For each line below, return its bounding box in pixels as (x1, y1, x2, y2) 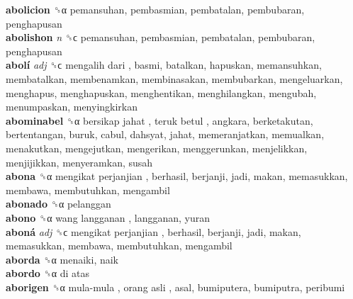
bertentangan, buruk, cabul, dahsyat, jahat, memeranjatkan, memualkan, (6, 127, 325, 142)
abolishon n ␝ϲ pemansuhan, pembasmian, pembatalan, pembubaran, (6, 30, 315, 45)
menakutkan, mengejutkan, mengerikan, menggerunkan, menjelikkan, (6, 140, 308, 155)
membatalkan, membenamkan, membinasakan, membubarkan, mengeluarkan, (6, 71, 343, 86)
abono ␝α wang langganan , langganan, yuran (6, 210, 211, 225)
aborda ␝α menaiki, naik (6, 252, 119, 266)
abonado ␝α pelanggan (6, 196, 111, 211)
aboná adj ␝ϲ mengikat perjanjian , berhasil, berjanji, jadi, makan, (6, 224, 301, 239)
